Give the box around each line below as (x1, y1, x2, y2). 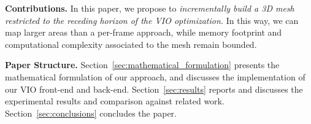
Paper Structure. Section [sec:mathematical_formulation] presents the (5, 58, 280, 71)
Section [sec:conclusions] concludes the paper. (5, 106, 177, 119)
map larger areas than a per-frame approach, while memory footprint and (5, 26, 282, 39)
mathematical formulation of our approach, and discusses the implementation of (5, 70, 305, 83)
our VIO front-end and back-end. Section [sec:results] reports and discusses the (5, 82, 303, 95)
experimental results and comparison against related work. (5, 95, 225, 107)
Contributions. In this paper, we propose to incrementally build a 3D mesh (5, 2, 294, 14)
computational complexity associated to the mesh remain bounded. (5, 37, 257, 50)
